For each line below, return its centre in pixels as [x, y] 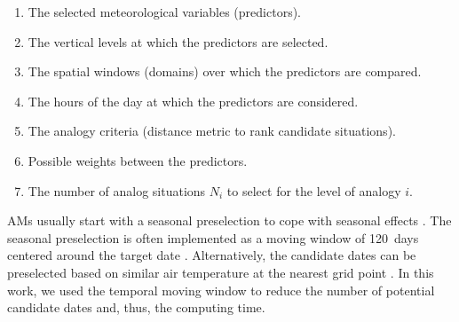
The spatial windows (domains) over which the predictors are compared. [225, 71]
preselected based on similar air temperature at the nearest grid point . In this [221, 272]
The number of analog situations [117, 190]
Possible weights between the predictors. [138, 160]
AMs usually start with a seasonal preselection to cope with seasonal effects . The [229, 220]
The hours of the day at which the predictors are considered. [193, 101]
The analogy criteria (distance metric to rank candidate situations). [212, 131]
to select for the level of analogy [314, 190]
